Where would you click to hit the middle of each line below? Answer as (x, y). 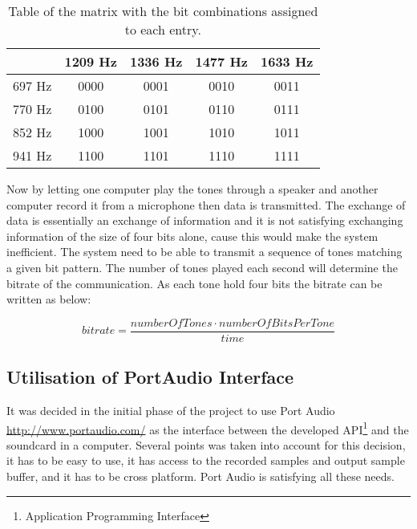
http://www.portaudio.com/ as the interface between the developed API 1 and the (208, 428)
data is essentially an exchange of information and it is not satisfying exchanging (205, 220)
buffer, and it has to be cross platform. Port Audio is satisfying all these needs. (200, 476)
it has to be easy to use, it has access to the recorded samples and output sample (206, 460)
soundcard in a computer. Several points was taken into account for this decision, (206, 444)
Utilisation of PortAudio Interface (150, 377)
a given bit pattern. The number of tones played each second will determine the (202, 267)
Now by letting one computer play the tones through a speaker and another (192, 189)
